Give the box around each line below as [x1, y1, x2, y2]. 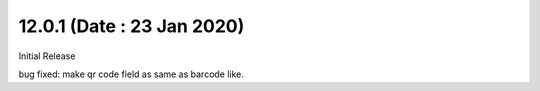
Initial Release [18, 50, 76, 62]
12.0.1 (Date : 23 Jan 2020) [18, 15, 245, 37]
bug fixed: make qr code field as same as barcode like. [18, 68, 245, 80]
